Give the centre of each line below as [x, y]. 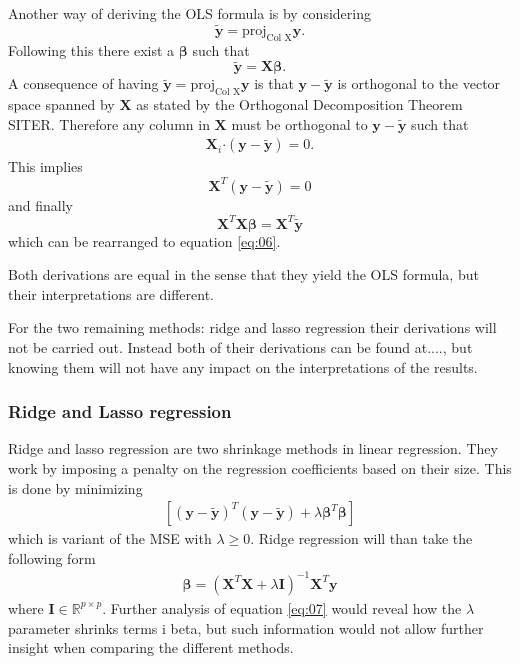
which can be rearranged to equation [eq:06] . [144, 240]
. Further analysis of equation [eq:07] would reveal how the [282, 607]
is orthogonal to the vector [419, 83]
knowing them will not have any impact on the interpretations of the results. [243, 366]
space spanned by [61, 104]
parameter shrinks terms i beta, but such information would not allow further [246, 627]
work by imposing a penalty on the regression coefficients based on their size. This [260, 468]
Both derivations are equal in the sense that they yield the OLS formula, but [243, 274]
